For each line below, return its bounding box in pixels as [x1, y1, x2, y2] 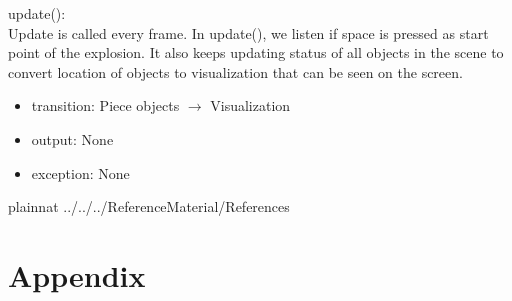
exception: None [31, 162, 130, 183]
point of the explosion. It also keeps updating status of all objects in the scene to [8, 42, 504, 63]
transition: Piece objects [31, 95, 180, 116]
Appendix [8, 254, 146, 295]
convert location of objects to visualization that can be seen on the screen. [8, 61, 463, 82]
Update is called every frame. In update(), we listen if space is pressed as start [8, 22, 489, 43]
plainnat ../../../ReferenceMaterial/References [8, 196, 290, 217]
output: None [31, 128, 114, 149]
